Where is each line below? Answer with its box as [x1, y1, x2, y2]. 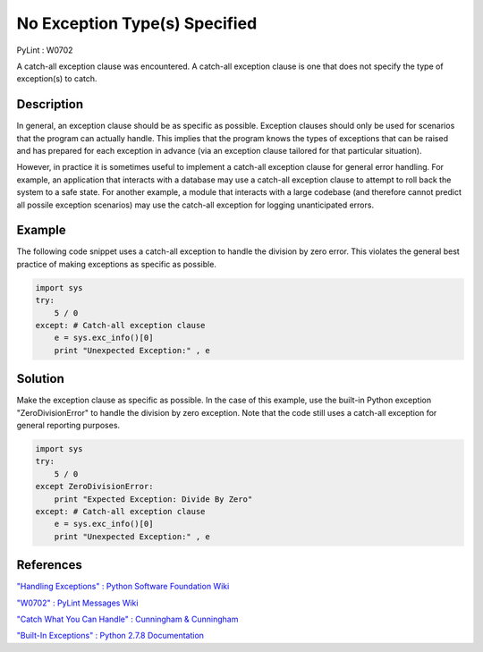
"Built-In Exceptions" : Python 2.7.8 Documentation [16, 631, 205, 641]
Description [16, 97, 84, 112]
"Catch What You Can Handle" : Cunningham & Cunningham [16, 614, 239, 625]
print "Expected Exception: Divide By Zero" [54, 494, 253, 504]
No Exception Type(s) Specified [16, 13, 258, 33]
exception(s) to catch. [16, 73, 97, 84]
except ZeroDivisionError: [35, 481, 154, 492]
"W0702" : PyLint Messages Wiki [16, 597, 139, 608]
